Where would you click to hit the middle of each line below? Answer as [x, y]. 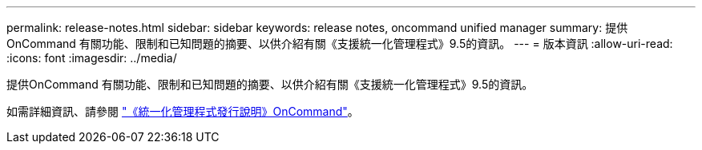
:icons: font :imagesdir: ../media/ [92, 58]
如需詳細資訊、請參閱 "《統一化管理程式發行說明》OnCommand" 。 [183, 111]
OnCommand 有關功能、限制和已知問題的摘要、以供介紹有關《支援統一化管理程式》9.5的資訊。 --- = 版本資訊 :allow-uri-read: [340, 43]
